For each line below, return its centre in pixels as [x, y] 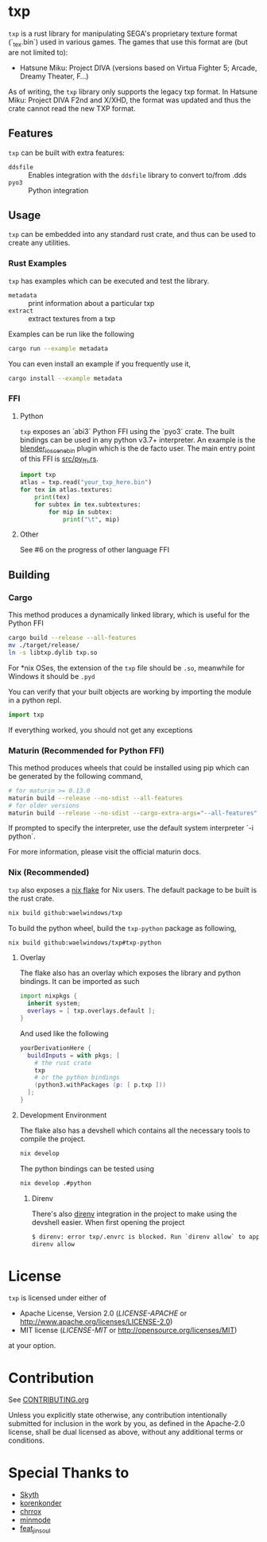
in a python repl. [35, 700]
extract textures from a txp [72, 318]
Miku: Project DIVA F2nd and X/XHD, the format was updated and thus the [130, 100]
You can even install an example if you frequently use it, [100, 363]
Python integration [58, 190]
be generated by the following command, [75, 776]
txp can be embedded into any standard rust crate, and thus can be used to [132, 234]
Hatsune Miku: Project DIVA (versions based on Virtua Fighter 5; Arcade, [138, 68]
